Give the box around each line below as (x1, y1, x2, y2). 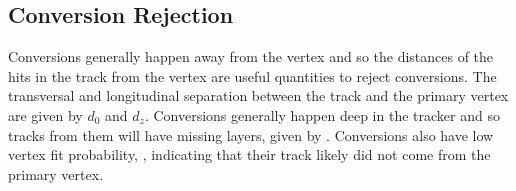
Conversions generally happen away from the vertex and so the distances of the (8, 46, 494, 67)
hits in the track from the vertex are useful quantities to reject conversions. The (8, 65, 497, 86)
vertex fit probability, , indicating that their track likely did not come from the (8, 144, 491, 165)
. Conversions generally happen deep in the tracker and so (144, 104, 500, 125)
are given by (8, 104, 83, 125)
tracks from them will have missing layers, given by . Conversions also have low (8, 124, 494, 145)
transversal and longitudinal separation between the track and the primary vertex (8, 85, 509, 106)
